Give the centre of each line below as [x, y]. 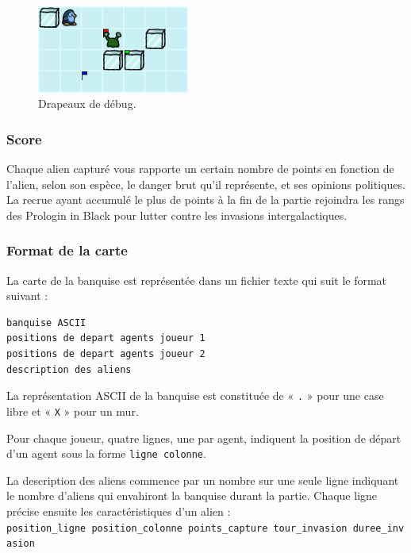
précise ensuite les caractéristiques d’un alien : [119, 511]
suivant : [27, 296]
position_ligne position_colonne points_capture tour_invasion [177, 528]
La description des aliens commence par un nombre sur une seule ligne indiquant [203, 480]
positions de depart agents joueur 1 [106, 338]
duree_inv [378, 528]
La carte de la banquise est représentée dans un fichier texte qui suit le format [197, 280]
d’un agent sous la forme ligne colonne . [106, 453]
